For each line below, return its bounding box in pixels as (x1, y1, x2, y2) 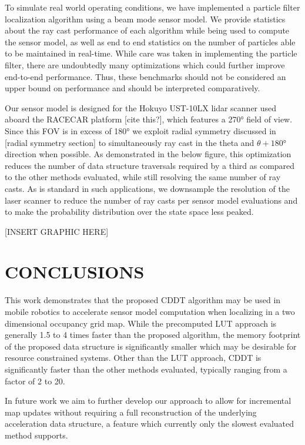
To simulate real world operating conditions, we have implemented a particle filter (5, 1, 300, 13)
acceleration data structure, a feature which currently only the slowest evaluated (5, 417, 294, 430)
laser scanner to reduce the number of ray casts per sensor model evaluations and (5, 194, 298, 206)
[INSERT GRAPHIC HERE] (5, 225, 109, 237)
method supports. (5, 429, 68, 441)
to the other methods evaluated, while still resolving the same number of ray (5, 171, 281, 183)
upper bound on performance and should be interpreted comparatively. (5, 82, 260, 94)
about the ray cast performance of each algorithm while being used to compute (5, 24, 290, 36)
